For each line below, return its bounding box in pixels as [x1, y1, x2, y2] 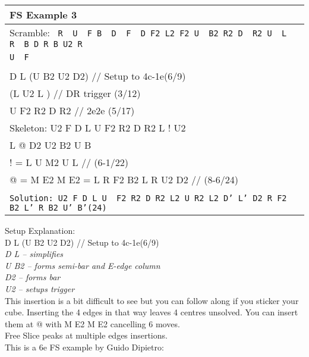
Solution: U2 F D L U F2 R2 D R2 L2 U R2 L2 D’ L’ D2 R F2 [10, 193, 287, 203]
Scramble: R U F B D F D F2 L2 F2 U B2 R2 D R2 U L [10, 26, 287, 39]
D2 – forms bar [5, 271, 61, 283]
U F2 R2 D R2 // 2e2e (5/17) [10, 104, 135, 117]
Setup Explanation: [5, 224, 75, 236]
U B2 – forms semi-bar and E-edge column [5, 259, 160, 271]
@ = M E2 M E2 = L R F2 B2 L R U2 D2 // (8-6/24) [10, 173, 239, 186]
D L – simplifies [5, 248, 64, 260]
